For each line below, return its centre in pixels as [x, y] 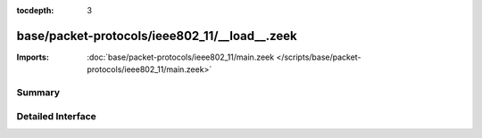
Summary [38, 93]
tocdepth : [35, 10]
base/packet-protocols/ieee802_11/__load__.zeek [157, 36]
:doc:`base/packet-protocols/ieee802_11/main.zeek [181, 57]
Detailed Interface [57, 116]
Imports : [33, 57]
